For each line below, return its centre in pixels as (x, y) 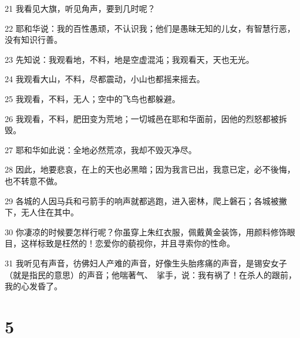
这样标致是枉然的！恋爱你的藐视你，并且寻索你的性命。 (128, 243)
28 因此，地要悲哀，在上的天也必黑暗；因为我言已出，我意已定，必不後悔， (150, 169)
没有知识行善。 (33, 40)
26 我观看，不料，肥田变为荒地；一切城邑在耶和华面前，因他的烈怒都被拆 (146, 118)
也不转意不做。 (33, 180)
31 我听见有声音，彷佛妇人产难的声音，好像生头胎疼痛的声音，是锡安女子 (146, 263)
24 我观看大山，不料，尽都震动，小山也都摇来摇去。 (105, 79)
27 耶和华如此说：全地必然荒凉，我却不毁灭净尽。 (101, 149)
